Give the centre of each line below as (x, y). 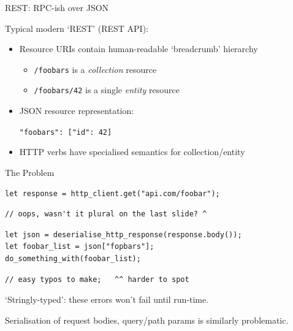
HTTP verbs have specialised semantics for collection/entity (132, 152)
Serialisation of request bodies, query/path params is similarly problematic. (147, 320)
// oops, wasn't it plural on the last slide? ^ (106, 214)
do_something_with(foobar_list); (73, 258)
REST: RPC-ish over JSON (57, 7)
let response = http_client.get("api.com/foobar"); (112, 193)
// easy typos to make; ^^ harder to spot (97, 279)
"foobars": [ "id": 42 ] (66, 132)
